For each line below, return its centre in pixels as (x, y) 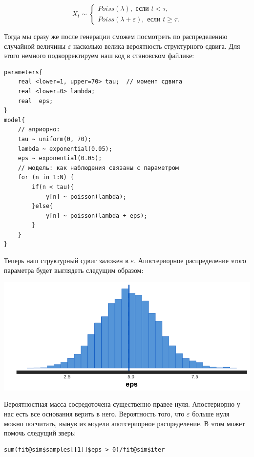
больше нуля (211, 413)
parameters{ (23, 72)
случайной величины (35, 46)
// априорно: (39, 130)
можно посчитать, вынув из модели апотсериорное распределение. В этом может (125, 423)
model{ (14, 120)
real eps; (35, 101)
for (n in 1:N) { (46, 177)
